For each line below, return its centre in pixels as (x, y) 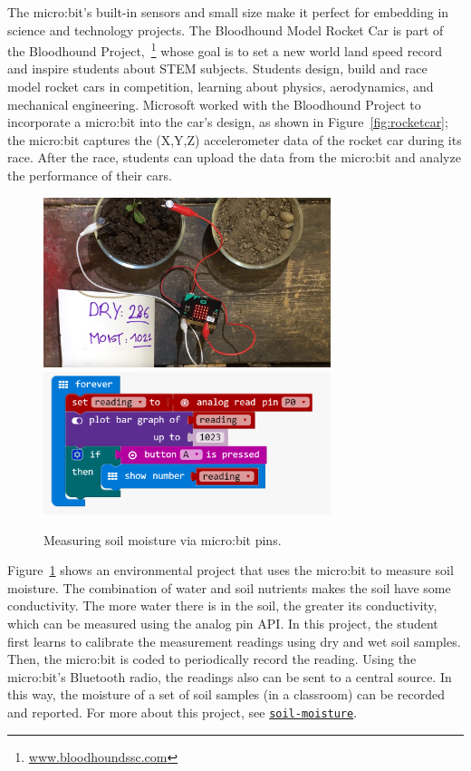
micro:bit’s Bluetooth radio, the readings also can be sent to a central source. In (230, 676)
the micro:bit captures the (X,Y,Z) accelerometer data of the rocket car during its (235, 139)
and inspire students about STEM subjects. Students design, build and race (217, 68)
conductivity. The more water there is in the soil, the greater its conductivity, (222, 605)
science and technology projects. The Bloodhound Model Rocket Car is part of (226, 29)
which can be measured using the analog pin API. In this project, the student (223, 623)
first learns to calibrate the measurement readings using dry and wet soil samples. (234, 641)
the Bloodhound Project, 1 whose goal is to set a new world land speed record (225, 49)
